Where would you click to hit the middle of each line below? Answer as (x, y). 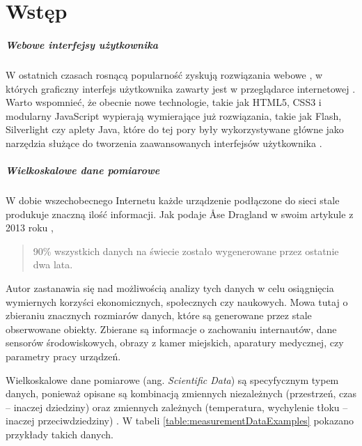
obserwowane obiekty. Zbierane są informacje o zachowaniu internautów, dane (171, 329)
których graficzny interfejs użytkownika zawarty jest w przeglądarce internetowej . (181, 88)
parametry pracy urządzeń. (63, 356)
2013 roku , (30, 228)
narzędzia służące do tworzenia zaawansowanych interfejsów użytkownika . (164, 143)
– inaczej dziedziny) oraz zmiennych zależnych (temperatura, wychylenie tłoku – (177, 407)
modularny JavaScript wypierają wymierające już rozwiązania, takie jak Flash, (174, 115)
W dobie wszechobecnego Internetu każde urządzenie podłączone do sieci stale (173, 200)
